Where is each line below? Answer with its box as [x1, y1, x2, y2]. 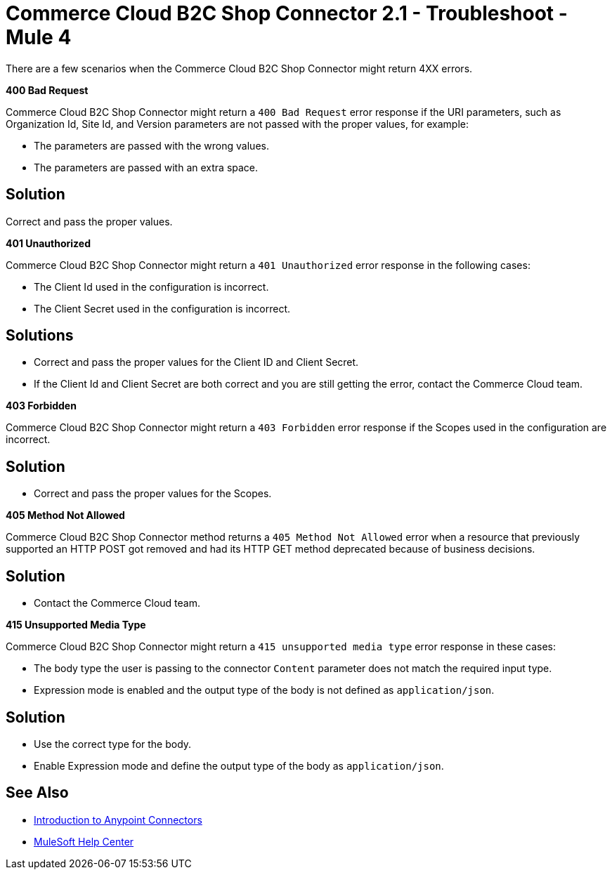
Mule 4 [6, 25, 72, 49]
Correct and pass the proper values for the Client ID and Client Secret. [34, 356, 359, 369]
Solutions [6, 327, 74, 345]
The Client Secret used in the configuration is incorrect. [34, 302, 291, 315]
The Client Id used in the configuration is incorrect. [34, 280, 269, 293]
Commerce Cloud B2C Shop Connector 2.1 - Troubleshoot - [6, 1, 568, 25]
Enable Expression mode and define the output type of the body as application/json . [34, 759, 444, 772]
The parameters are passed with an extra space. [34, 161, 259, 173]
